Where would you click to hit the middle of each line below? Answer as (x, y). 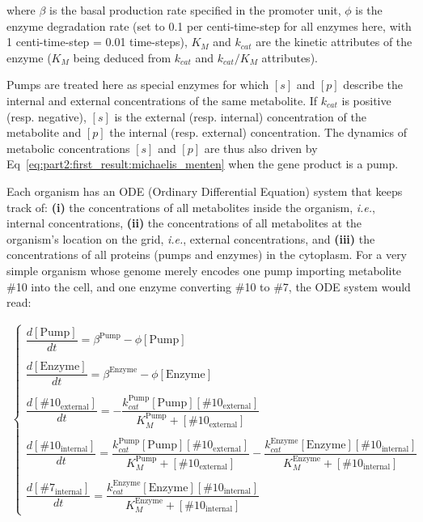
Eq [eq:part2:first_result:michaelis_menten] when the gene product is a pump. (203, 164)
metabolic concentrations (68, 148)
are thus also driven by (261, 148)
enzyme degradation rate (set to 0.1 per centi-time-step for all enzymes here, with (209, 25)
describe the (373, 85)
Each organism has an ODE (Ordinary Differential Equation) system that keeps (205, 191)
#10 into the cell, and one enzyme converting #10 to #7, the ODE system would (209, 286)
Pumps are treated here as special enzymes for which (138, 85)
